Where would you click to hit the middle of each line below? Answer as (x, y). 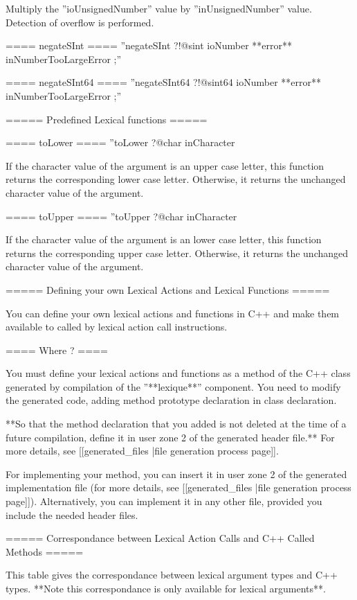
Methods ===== (45, 551)
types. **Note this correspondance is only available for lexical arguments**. (166, 588)
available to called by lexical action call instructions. (117, 327)
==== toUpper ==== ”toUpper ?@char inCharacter (121, 216)
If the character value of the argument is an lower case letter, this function (164, 239)
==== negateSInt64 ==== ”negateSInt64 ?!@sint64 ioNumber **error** (164, 82)
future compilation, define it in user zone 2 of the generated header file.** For (170, 437)
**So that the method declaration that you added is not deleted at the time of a (176, 424)
